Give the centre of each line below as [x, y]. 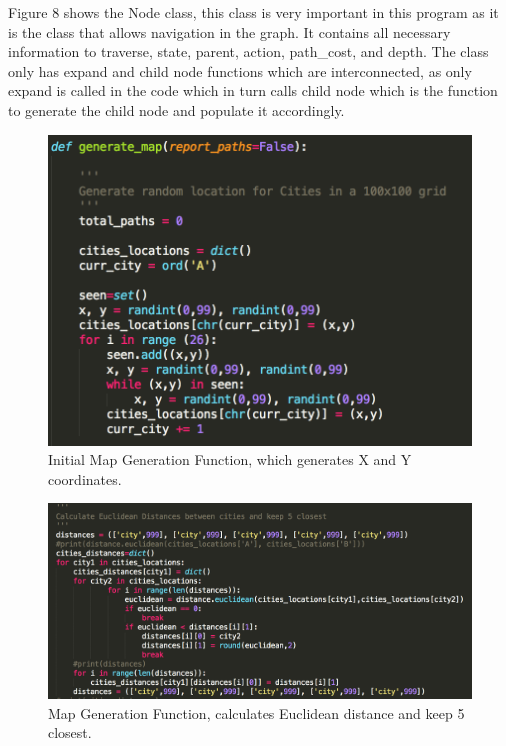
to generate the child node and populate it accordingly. [176, 109]
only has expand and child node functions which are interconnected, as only [240, 70]
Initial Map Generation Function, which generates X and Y [230, 459]
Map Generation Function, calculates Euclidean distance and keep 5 [256, 712]
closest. [70, 732]
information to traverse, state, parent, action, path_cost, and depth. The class [248, 51]
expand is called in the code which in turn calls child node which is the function [253, 90]
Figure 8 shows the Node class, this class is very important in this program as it [253, 12]
